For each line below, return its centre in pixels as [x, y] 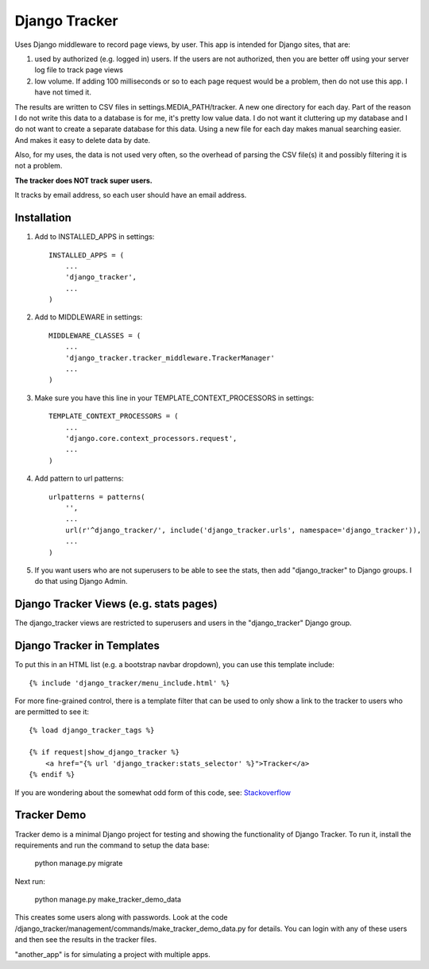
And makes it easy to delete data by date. [83, 140]
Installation [43, 218]
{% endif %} [52, 775]
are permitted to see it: [52, 712]
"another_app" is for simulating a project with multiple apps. [112, 954]
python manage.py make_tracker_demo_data [108, 900]
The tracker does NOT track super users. [83, 180]
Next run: [30, 881]
